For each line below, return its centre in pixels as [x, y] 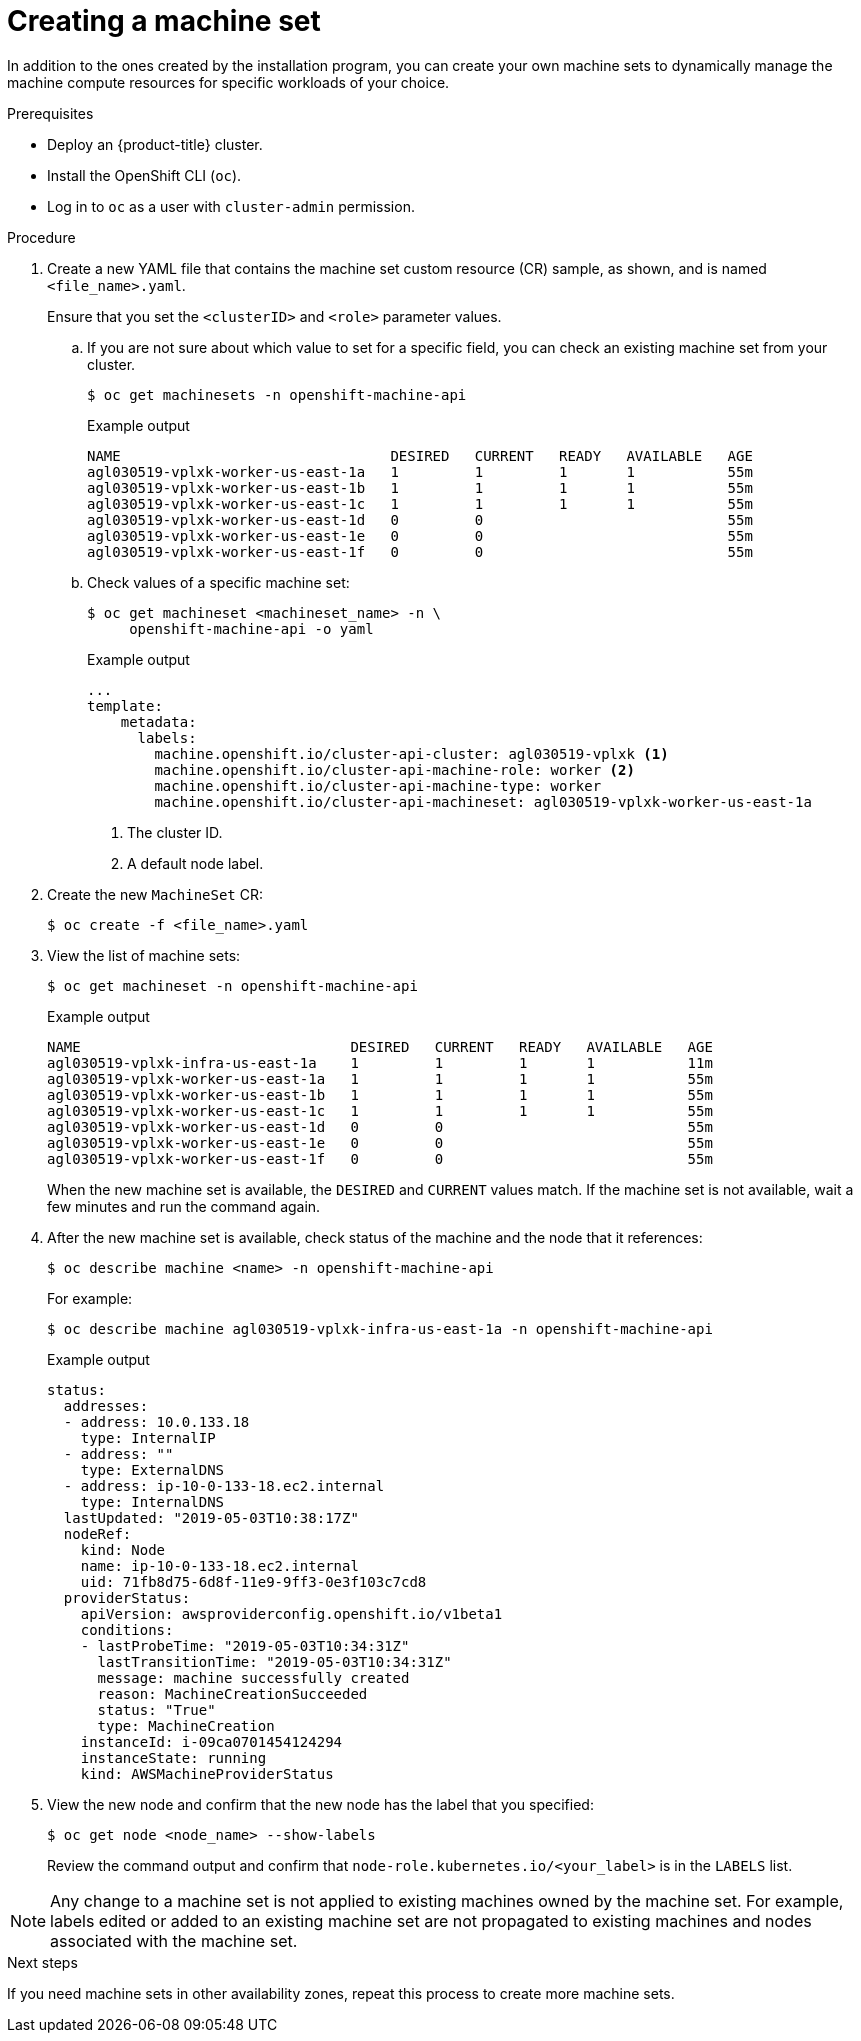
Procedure [41, 237]
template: [125, 705]
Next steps [42, 1962]
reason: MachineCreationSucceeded [232, 1693]
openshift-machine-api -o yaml [251, 628]
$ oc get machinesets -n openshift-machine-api [277, 394]
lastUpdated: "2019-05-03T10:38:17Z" [211, 1517]
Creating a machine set [164, 21]
